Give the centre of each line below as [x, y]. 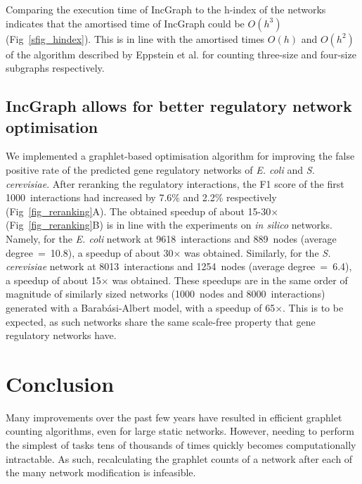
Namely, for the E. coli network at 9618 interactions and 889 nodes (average [171, 238]
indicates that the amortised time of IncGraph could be [125, 23]
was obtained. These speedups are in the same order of [230, 280]
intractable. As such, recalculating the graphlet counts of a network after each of [179, 458]
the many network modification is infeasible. [101, 472]
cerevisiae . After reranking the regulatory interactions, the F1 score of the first [175, 183]
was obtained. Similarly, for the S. [258, 252]
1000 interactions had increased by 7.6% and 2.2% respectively [141, 197]
